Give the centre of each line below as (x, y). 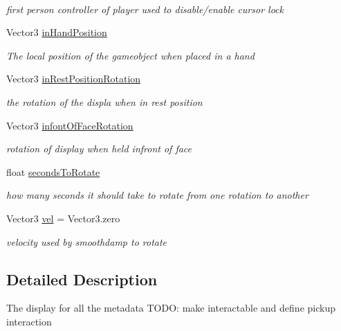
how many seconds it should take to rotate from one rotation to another (157, 195)
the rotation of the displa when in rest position (104, 101)
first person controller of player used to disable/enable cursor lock (145, 9)
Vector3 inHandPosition (57, 32)
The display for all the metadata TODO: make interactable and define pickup (171, 308)
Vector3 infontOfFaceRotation (70, 125)
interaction (29, 321)
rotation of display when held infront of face (99, 149)
